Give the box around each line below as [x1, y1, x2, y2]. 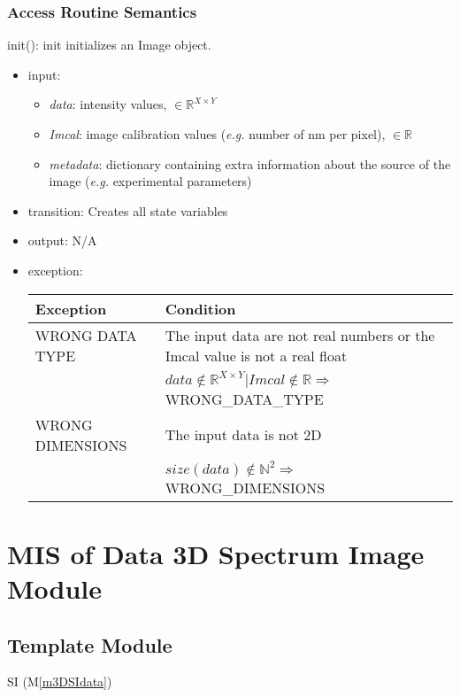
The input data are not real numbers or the [165, 324, 435, 345]
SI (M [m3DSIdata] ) [7, 672, 112, 691]
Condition [165, 298, 236, 319]
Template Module [7, 631, 172, 658]
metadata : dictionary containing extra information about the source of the [49, 154, 451, 173]
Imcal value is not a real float [165, 345, 348, 366]
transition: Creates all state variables [27, 201, 228, 220]
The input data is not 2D [165, 424, 322, 445]
